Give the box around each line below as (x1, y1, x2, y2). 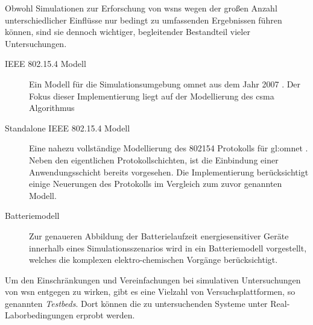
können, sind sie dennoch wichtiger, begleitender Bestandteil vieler (5, 25, 250, 38)
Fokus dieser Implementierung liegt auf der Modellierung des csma (29, 89, 274, 102)
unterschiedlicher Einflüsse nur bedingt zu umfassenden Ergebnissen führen (5, 13, 282, 26)
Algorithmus (29, 101, 75, 114)
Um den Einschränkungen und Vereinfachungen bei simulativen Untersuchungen (5, 273, 301, 286)
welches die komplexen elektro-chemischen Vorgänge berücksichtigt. (29, 253, 278, 266)
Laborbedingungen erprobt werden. (5, 309, 135, 321)
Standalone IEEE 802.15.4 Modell (5, 121, 130, 134)
